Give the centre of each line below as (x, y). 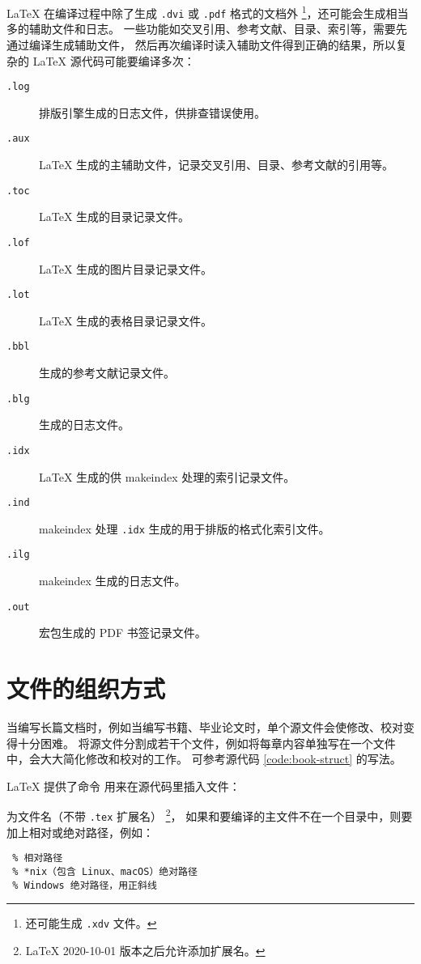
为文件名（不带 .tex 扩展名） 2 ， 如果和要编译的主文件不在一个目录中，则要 (210, 815)
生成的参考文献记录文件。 (107, 372)
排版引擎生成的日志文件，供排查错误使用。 (152, 112)
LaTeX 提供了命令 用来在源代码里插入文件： (123, 786)
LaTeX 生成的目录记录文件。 (115, 217)
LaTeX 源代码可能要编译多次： (114, 60)
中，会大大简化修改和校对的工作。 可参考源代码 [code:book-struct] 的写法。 (204, 759)
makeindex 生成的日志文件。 (113, 581)
